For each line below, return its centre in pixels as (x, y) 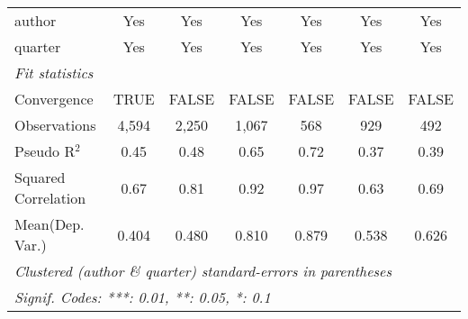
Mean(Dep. (49, 224)
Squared (40, 177)
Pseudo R (45, 151)
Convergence (54, 99)
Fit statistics (54, 73)
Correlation (50, 198)
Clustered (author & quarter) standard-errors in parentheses (203, 271)
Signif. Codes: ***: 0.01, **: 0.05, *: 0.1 (143, 297)
